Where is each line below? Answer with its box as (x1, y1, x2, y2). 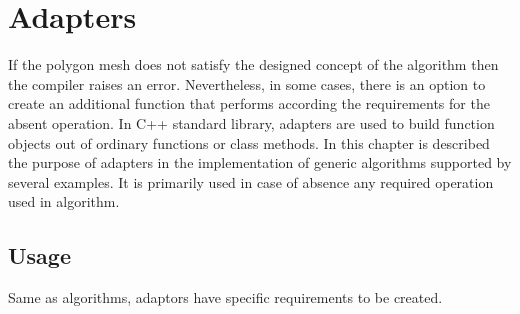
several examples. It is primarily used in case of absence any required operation (8, 171, 494, 192)
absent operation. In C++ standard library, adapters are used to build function (8, 112, 495, 133)
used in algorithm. (8, 191, 120, 212)
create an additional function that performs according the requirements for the (8, 93, 490, 114)
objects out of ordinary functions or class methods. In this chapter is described (8, 132, 490, 153)
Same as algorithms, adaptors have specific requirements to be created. (8, 287, 443, 308)
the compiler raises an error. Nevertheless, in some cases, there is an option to (8, 73, 486, 94)
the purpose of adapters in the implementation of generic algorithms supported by (8, 152, 512, 173)
